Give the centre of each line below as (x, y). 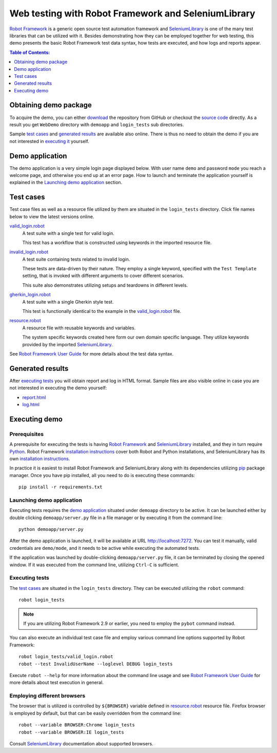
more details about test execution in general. (56, 683)
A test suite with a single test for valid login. (68, 233)
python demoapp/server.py (51, 529)
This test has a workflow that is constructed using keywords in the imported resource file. (117, 242)
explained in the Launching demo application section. (66, 183)
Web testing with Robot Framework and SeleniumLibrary (132, 13)
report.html (34, 397)
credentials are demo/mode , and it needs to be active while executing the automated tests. (105, 548)
